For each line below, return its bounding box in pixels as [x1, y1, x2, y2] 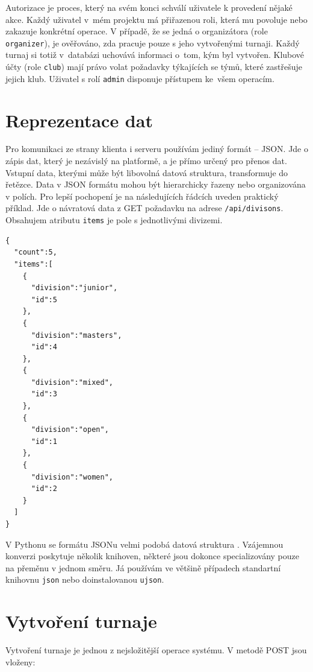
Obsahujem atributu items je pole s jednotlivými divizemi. [5, 214, 223, 226]
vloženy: [5, 655, 36, 668]
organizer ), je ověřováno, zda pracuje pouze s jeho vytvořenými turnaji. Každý [5, 36, 300, 49]
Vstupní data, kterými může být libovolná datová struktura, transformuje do [5, 166, 288, 179]
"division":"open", [31, 425, 109, 434]
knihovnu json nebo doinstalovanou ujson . [5, 573, 164, 586]
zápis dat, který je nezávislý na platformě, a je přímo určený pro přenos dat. [5, 154, 287, 167]
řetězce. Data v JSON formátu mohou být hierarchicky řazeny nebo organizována [5, 178, 306, 191]
